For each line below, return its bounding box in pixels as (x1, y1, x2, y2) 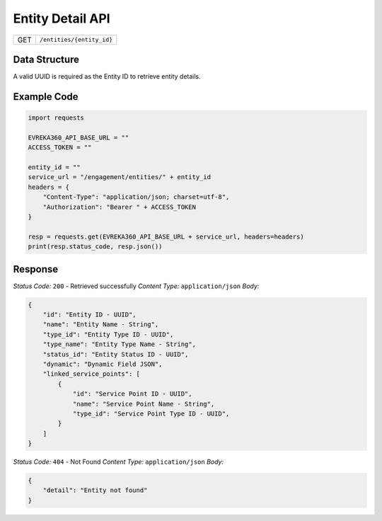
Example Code (13, 91, 79, 103)
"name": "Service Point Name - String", (72, 400, 215, 408)
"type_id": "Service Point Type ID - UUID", (72, 409, 230, 418)
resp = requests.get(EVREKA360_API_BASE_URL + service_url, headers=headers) (28, 232, 304, 241)
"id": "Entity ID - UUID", (42, 311, 137, 319)
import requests (28, 114, 85, 122)
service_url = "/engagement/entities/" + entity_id (28, 173, 212, 181)
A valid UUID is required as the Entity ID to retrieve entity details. (13, 72, 201, 81)
